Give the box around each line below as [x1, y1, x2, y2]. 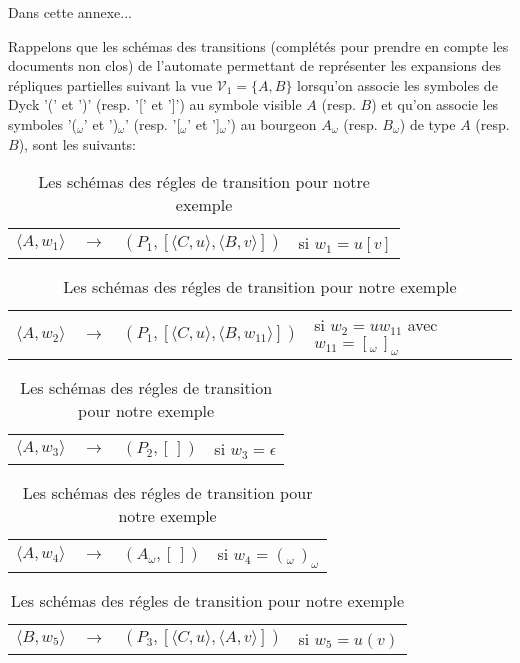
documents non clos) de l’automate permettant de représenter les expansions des [8, 55, 501, 76]
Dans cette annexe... [8, 2, 132, 22]
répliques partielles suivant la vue [8, 74, 213, 95]
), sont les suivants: [18, 133, 136, 154]
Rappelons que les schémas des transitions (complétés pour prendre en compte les [8, 35, 509, 56]
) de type [399, 113, 456, 134]
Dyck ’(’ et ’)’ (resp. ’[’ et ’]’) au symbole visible [8, 94, 302, 115]
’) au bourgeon [226, 113, 317, 134]
